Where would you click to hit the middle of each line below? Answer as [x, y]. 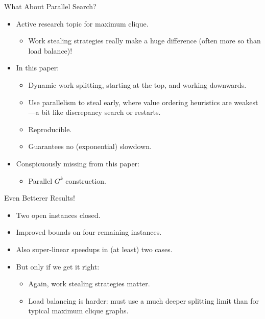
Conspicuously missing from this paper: [78, 163]
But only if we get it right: [58, 266]
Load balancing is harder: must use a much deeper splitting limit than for [143, 300]
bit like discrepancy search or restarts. [101, 112]
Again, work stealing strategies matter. [89, 284]
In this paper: [38, 68]
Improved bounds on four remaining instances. [89, 232]
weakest [246, 102]
